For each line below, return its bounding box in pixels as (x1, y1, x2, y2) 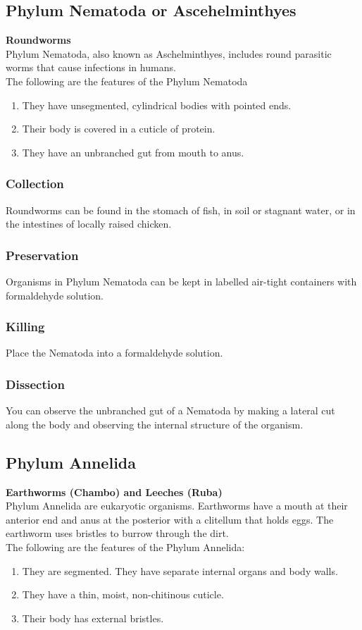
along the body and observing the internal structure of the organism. (6, 416, 304, 431)
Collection (6, 175, 64, 192)
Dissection (6, 375, 65, 393)
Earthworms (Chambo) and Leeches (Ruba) (6, 484, 223, 499)
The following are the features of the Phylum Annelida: (6, 539, 245, 554)
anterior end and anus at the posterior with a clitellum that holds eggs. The (6, 512, 334, 526)
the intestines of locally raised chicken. (6, 216, 172, 231)
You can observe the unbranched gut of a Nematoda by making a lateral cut (6, 403, 335, 418)
